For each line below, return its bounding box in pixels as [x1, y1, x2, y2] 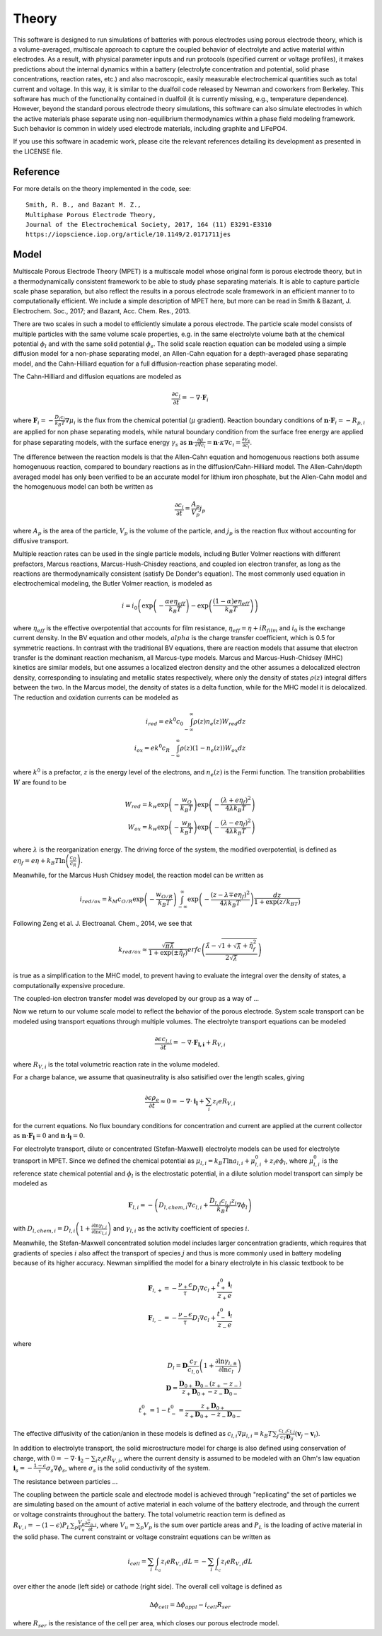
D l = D [167, 1362, 188, 1371]
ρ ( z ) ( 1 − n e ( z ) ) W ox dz [180, 743, 247, 753]
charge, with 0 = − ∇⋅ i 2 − [13, 1454, 91, 1464]
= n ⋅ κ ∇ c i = [206, 439, 241, 448]
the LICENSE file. [13, 147, 63, 156]
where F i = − [13, 416, 54, 426]
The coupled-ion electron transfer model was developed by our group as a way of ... [13, 994, 260, 1002]
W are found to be [13, 778, 66, 787]
